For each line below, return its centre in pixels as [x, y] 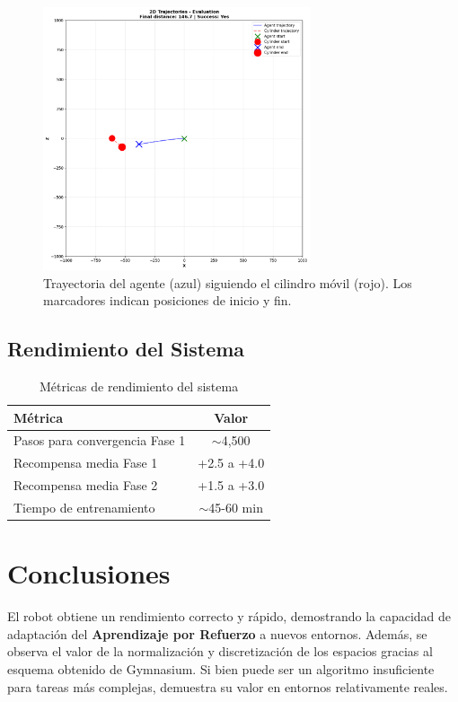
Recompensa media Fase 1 [86, 463]
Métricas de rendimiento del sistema [139, 386]
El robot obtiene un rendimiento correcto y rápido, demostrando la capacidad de [229, 616]
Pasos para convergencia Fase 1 [100, 440]
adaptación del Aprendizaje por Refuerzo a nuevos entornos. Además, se [217, 633]
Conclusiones [89, 573]
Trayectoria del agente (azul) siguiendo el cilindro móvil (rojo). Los [228, 282]
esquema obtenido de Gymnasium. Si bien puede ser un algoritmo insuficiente [221, 668]
